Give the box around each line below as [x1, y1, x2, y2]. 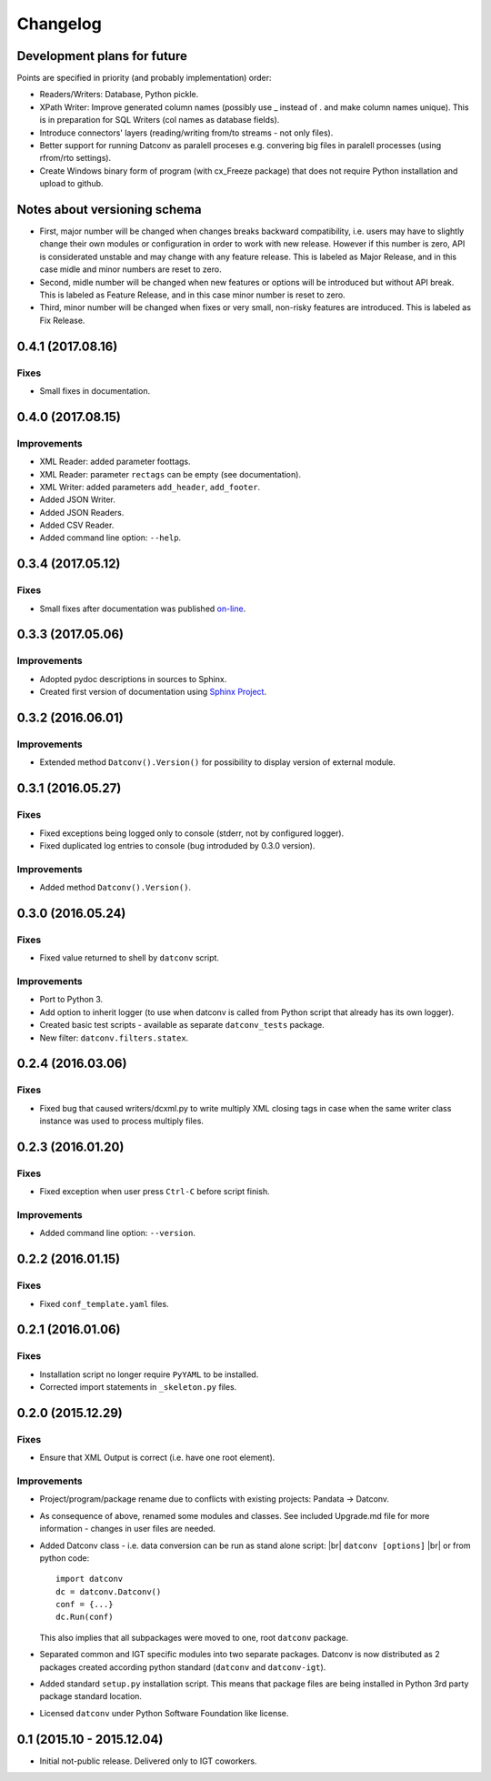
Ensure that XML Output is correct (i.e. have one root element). [39, 1452, 276, 1464]
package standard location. [39, 1691, 143, 1702]
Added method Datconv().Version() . [39, 882, 191, 893]
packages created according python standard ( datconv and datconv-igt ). [39, 1661, 326, 1673]
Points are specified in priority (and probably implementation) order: [16, 73, 272, 84]
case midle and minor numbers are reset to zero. [39, 264, 222, 275]
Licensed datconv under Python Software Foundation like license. [39, 1707, 289, 1718]
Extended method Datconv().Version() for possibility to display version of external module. [39, 757, 396, 768]
